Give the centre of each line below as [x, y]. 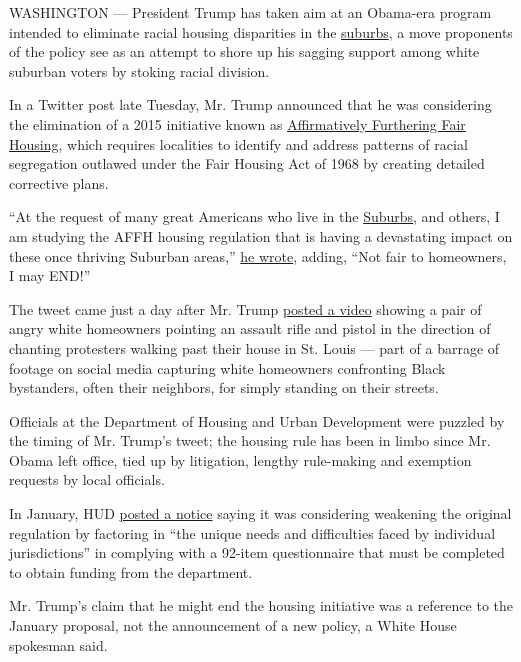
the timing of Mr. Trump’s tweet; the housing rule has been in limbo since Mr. [250, 440]
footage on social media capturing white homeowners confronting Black [227, 367]
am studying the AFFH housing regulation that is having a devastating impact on [261, 235]
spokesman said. [58, 644]
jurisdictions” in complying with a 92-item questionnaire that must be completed [257, 552]
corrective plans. [59, 182]
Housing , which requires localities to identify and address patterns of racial [238, 143]
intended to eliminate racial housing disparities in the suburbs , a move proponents [261, 31]
